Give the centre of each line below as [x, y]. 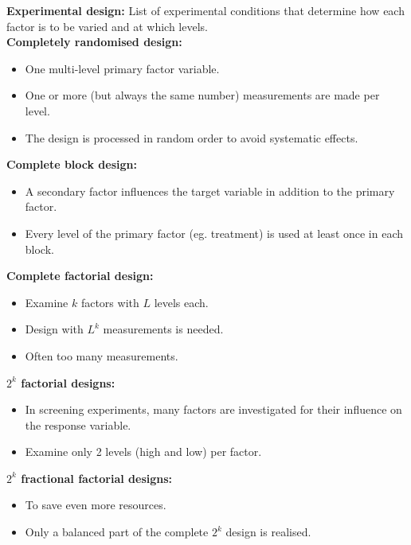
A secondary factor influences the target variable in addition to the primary [210, 191]
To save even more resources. [96, 505]
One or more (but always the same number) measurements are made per [202, 95]
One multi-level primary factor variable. [122, 68]
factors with [110, 302]
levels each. [181, 302]
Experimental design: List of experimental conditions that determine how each [205, 10]
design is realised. [268, 532]
